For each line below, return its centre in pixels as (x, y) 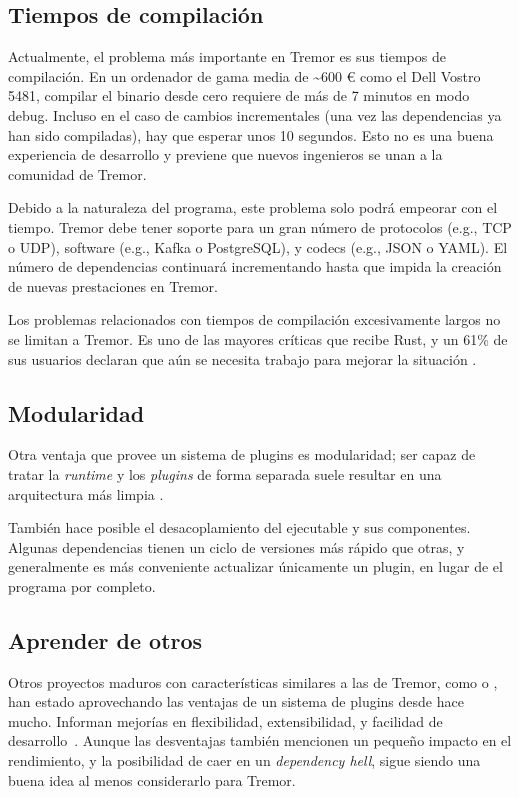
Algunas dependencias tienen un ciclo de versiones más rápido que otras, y (236, 546)
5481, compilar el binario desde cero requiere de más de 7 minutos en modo (239, 95)
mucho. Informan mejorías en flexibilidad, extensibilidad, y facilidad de (225, 720)
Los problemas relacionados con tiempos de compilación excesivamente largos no (254, 319)
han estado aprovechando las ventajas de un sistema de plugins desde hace (236, 701)
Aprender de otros (105, 639)
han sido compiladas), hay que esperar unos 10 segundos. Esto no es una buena (251, 134)
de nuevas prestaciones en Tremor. (113, 285)
